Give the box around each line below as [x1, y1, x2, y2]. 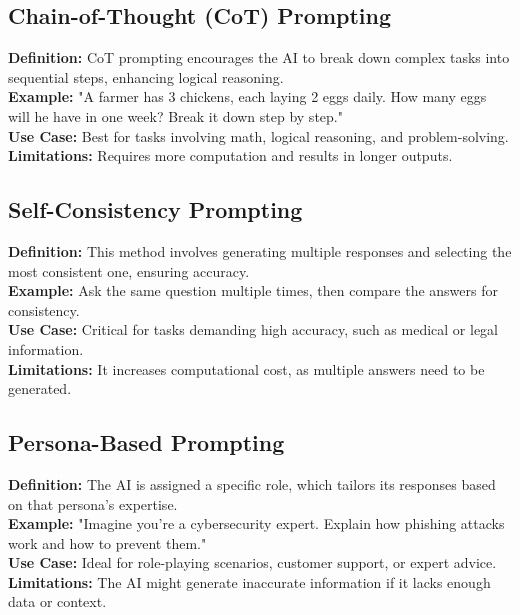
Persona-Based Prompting [8, 427, 285, 458]
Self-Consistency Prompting [8, 194, 303, 225]
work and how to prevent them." [8, 532, 207, 553]
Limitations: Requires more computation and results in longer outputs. [8, 145, 453, 166]
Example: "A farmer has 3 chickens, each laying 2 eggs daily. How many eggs [8, 86, 487, 107]
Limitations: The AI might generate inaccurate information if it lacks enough [8, 571, 491, 592]
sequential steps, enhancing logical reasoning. [8, 66, 284, 87]
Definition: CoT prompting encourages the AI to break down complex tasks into [8, 47, 510, 68]
